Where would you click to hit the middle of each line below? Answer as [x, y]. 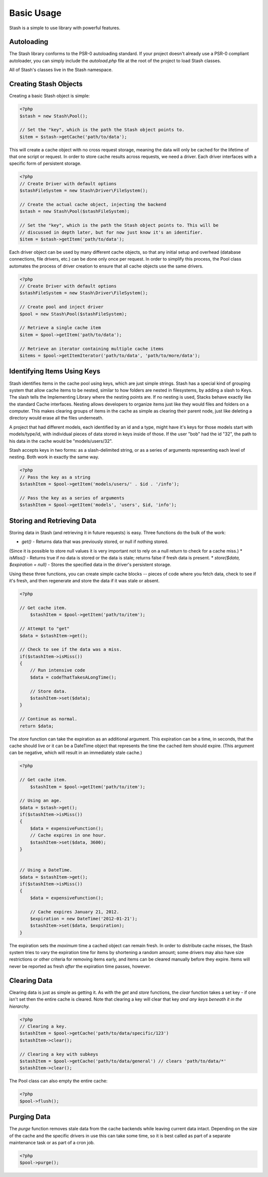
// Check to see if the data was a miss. [71, 650]
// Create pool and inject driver [62, 307]
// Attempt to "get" [44, 629]
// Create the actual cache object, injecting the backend [93, 204]
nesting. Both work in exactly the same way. [54, 457]
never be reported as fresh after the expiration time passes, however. [80, 966]
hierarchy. [19, 1006]
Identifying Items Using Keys [55, 372]
